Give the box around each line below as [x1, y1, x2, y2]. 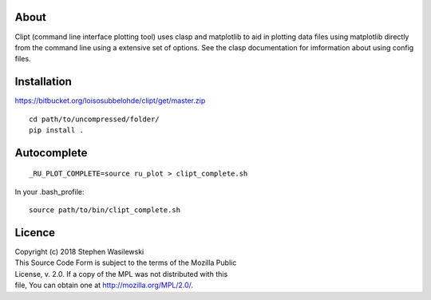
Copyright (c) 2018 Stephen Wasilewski [14, 247, 144, 257]
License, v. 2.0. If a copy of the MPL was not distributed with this [14, 269, 228, 278]
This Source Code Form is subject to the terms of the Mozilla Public [14, 258, 237, 267]
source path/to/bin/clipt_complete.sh [29, 206, 181, 215]
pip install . [29, 125, 84, 135]
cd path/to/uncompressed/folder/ [29, 114, 160, 124]
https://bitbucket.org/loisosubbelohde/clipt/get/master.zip [14, 96, 206, 105]
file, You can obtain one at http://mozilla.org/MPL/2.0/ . [14, 280, 194, 290]
